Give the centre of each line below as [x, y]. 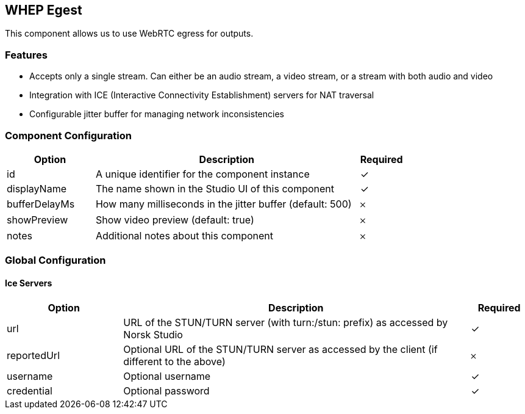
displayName [37, 188]
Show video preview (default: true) [175, 220]
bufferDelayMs [41, 204]
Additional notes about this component [184, 235]
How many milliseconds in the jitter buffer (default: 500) [223, 204]
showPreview [37, 220]
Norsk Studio [153, 334]
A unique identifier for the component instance [202, 174]
